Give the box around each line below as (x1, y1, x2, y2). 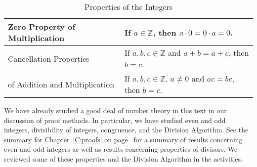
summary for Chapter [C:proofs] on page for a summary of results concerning (4, 134, 243, 144)
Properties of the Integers (84, 1, 173, 12)
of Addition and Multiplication (8, 78, 115, 90)
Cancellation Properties (8, 52, 89, 64)
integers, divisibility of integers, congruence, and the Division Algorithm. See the (4, 125, 249, 135)
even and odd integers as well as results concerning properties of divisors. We (4, 144, 238, 154)
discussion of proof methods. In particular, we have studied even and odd (4, 115, 226, 125)
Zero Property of (8, 21, 76, 32)
